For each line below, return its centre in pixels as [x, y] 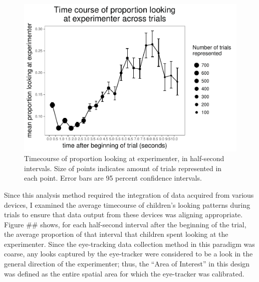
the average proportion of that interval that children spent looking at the [116, 234]
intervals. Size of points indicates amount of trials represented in [123, 168]
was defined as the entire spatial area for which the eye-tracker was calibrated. [124, 273]
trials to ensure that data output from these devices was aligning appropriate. [123, 215]
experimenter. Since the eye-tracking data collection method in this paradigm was [129, 244]
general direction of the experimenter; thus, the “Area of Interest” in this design [127, 264]
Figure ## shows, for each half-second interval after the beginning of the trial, [125, 224]
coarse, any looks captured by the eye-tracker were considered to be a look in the [128, 254]
